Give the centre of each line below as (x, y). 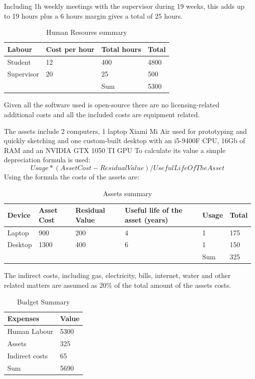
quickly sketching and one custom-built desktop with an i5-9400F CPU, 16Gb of (125, 140)
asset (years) (146, 219)
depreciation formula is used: (47, 160)
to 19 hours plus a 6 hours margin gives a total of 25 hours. (93, 15)
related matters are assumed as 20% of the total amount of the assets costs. (118, 285)
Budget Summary (43, 301)
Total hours (121, 49)
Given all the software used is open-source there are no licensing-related (112, 105)
